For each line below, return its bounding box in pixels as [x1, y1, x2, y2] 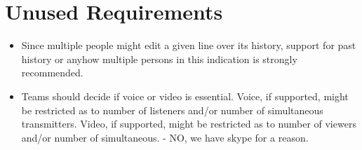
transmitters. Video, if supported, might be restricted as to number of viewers [21, 116, 356, 131]
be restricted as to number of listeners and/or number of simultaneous [21, 102, 323, 117]
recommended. [21, 65, 83, 80]
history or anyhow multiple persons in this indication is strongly [21, 51, 297, 66]
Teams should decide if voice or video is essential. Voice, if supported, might [21, 88, 349, 103]
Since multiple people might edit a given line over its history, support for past [21, 38, 356, 53]
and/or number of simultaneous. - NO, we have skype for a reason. [21, 130, 309, 144]
